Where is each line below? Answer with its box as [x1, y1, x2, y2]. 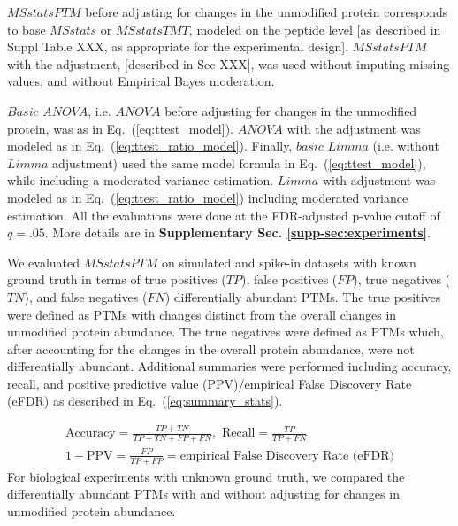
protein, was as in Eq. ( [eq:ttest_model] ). [7, 119, 233, 137]
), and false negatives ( [24, 287, 148, 306]
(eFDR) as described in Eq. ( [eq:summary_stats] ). [7, 391, 283, 410]
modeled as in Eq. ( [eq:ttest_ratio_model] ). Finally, [7, 136, 293, 155]
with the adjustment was [286, 119, 421, 137]
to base [7, 19, 46, 38]
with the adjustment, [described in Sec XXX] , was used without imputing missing [7, 54, 450, 73]
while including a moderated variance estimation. [7, 171, 274, 190]
